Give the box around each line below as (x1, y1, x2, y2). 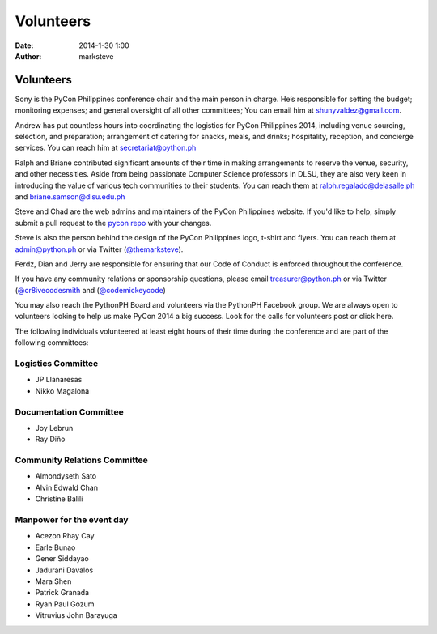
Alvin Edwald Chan (35, 483, 99, 492)
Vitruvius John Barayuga (35, 611, 117, 620)
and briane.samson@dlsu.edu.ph (15, 191, 125, 202)
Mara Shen (35, 576, 72, 586)
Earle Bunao (35, 543, 76, 552)
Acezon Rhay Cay (35, 531, 95, 541)
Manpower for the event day (15, 514, 129, 525)
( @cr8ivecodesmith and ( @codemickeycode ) (15, 285, 166, 295)
